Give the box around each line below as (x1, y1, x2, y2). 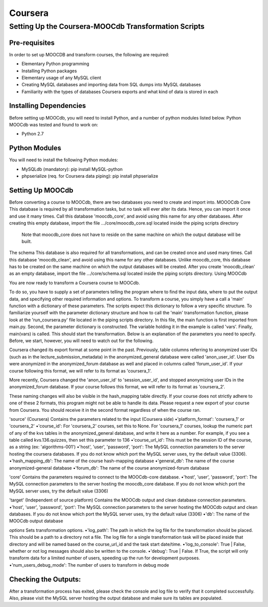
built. (21, 238, 32, 244)
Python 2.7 (21, 131, 44, 137)
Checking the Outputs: (9, 575, 81, 584)
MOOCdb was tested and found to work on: (9, 121, 99, 127)
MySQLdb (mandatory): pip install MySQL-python (21, 166, 123, 172)
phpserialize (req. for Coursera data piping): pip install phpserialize (21, 173, 158, 179)
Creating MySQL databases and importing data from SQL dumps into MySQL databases (21, 82, 201, 88)
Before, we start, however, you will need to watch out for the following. (9, 338, 154, 344)
